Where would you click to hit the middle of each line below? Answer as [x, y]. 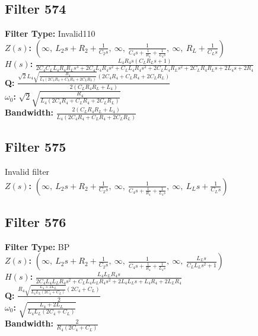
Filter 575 [36, 147]
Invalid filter [27, 172]
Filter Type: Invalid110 [50, 33]
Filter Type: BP [37, 246]
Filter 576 [36, 222]
